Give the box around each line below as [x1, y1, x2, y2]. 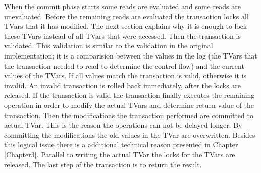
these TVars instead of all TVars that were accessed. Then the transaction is [4, 30, 241, 41]
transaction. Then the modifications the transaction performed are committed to [4, 109, 253, 120]
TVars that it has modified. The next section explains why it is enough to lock [4, 21, 247, 31]
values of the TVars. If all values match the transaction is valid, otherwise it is [4, 70, 247, 81]
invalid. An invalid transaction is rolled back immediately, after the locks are [4, 80, 241, 90]
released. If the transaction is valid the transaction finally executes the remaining [4, 90, 255, 100]
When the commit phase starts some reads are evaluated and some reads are [4, 1, 241, 11]
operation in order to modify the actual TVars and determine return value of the [4, 99, 254, 110]
